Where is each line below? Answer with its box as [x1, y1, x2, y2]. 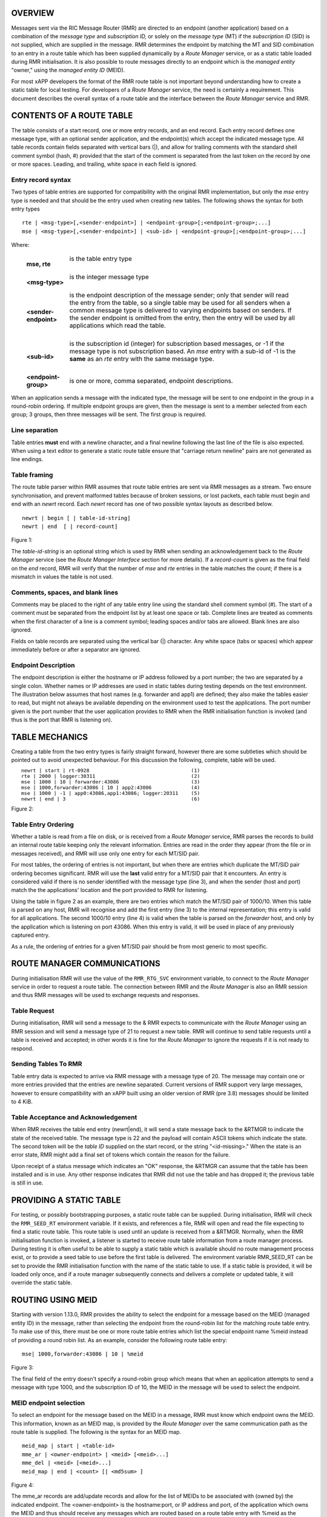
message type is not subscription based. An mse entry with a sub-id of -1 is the [69, 346, 296, 355]
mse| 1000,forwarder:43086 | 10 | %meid [22, 1350, 144, 1357]
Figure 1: [11, 536, 33, 544]
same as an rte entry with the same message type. [69, 354, 214, 363]
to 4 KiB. [11, 1098, 33, 1105]
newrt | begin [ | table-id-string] [22, 515, 131, 521]
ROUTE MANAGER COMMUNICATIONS [11, 959, 160, 969]
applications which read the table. [69, 321, 166, 329]
